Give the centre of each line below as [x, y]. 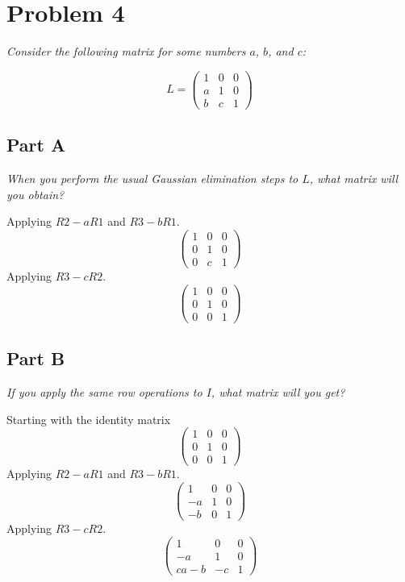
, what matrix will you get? [278, 391]
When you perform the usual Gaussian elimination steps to [152, 179]
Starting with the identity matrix [89, 419]
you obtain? [35, 194]
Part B [36, 358]
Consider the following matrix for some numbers [126, 51]
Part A [36, 145]
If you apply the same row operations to [104, 391]
